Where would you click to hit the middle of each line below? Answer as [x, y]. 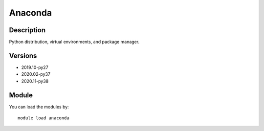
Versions [23, 55]
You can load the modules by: [39, 107]
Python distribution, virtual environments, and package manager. [74, 42]
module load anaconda [44, 118]
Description [27, 30]
